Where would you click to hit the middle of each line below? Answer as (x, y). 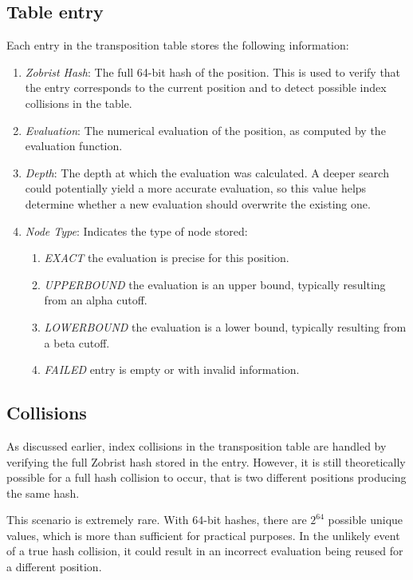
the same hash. (43, 493)
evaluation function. (74, 146)
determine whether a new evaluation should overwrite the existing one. (198, 203)
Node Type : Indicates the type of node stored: (136, 230)
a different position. (54, 567)
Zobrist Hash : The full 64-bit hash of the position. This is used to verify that (213, 72)
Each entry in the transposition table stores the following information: (178, 45)
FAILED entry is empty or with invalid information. (172, 369)
